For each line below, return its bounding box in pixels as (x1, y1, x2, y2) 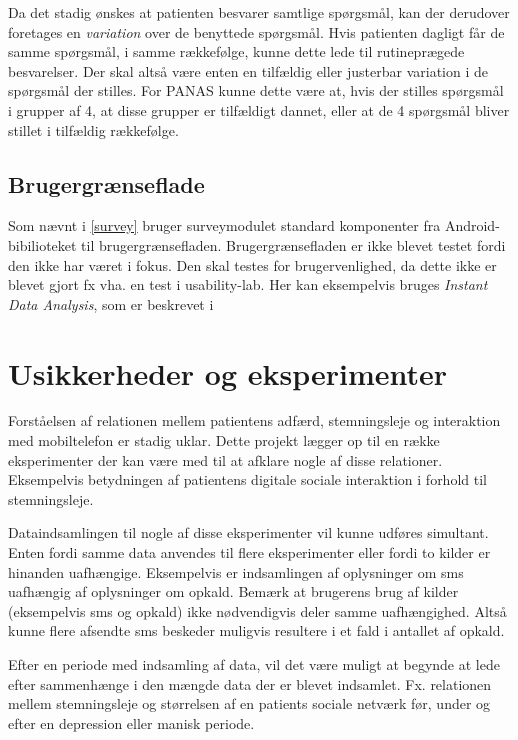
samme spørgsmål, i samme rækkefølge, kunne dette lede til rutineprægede (8, 41, 465, 62)
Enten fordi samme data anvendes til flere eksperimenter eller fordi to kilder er (8, 542, 491, 563)
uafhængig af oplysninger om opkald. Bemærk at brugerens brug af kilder (8, 581, 459, 602)
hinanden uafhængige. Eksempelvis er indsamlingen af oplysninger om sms (8, 561, 464, 582)
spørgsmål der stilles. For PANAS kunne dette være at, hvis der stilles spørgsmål (8, 80, 504, 101)
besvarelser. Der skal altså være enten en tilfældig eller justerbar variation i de (8, 60, 488, 81)
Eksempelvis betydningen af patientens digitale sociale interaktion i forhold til (8, 469, 487, 490)
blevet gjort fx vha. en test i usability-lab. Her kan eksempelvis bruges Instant (8, 274, 488, 295)
